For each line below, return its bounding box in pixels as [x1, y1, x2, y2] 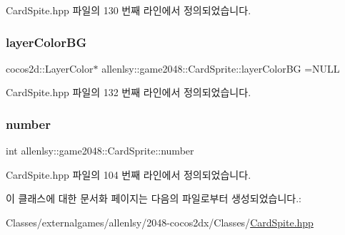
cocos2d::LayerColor [6, 61, 94, 75]
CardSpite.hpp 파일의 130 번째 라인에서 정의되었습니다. [6, 3, 251, 17]
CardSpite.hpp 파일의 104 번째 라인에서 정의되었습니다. [6, 167, 251, 182]
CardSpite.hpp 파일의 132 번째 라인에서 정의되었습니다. [6, 85, 251, 100]
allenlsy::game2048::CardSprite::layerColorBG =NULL [101, 61, 340, 75]
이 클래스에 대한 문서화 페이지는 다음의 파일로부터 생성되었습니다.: [6, 191, 301, 206]
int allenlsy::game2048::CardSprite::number [6, 143, 194, 158]
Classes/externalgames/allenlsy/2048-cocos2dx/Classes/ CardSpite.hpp [6, 215, 314, 229]
